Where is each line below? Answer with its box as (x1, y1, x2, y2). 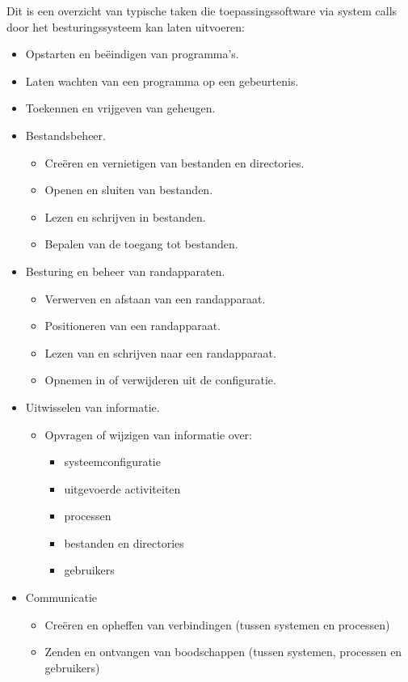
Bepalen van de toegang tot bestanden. (44, 235, 238, 252)
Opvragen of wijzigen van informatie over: (44, 426, 253, 443)
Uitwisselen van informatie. (25, 398, 160, 415)
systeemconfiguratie (64, 453, 161, 470)
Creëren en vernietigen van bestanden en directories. (44, 154, 305, 171)
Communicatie (25, 589, 98, 606)
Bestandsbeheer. (25, 126, 106, 143)
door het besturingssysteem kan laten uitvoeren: (6, 18, 245, 35)
